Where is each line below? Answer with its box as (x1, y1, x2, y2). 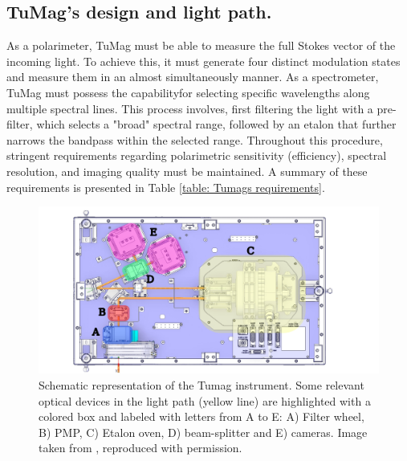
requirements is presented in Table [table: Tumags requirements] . (6, 178, 325, 195)
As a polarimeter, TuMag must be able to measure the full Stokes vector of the (6, 37, 396, 54)
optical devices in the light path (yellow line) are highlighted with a (39, 392, 371, 409)
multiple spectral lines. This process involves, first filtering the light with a (6, 100, 373, 116)
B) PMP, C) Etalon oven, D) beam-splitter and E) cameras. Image (39, 423, 368, 440)
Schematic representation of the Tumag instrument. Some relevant (39, 377, 364, 393)
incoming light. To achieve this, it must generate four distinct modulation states (6, 52, 401, 69)
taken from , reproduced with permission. (39, 439, 242, 456)
